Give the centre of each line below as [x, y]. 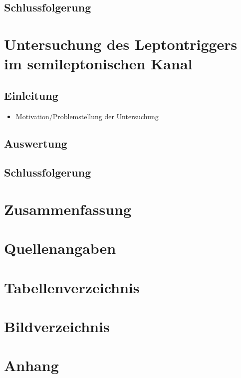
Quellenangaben [60, 248]
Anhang [31, 365]
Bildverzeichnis [57, 326]
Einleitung [31, 95]
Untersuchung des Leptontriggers [121, 44]
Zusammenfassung [68, 209]
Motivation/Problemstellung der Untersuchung [87, 116]
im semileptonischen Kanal [98, 64]
